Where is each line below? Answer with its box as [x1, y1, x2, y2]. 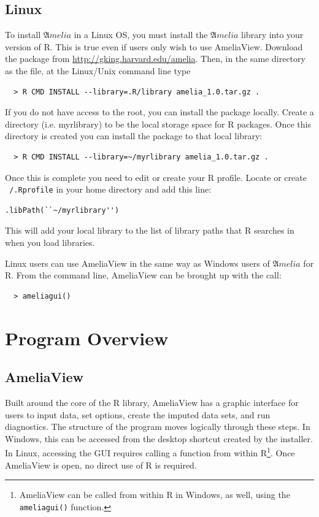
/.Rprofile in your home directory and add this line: [9, 183, 212, 196]
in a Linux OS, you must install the [74, 28, 208, 41]
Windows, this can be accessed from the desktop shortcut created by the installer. [5, 432, 313, 445]
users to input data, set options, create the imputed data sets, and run [5, 408, 271, 421]
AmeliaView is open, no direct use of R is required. [5, 458, 197, 471]
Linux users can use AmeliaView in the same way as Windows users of [5, 256, 270, 269]
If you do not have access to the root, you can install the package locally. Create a [5, 105, 314, 118]
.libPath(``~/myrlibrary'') [5, 205, 120, 215]
